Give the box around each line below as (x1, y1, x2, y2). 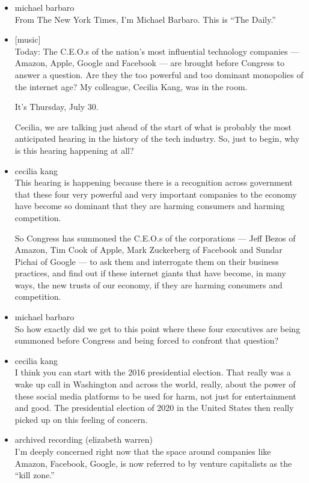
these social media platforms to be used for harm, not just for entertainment (14, 389, 296, 402)
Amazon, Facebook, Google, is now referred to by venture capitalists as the (14, 457, 292, 469)
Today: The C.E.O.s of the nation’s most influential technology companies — (14, 44, 299, 57)
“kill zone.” (14, 469, 55, 481)
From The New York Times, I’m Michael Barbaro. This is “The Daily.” (14, 13, 276, 25)
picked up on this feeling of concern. (14, 413, 148, 425)
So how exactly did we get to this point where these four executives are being (14, 322, 301, 335)
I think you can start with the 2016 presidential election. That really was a (14, 366, 291, 378)
